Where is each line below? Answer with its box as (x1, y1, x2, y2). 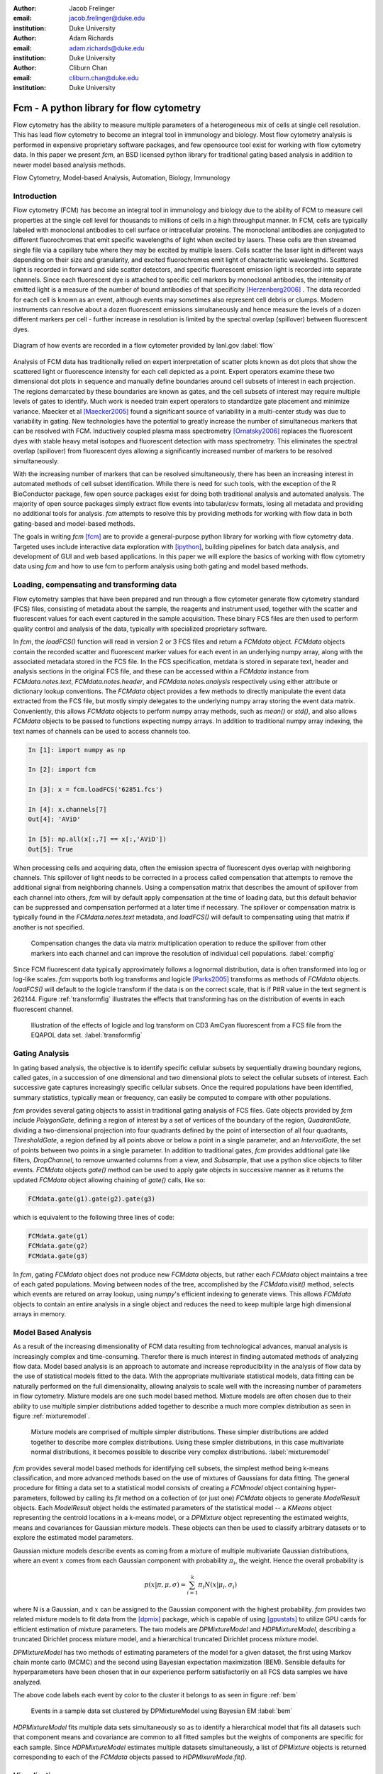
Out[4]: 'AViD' (28, 815, 81, 823)
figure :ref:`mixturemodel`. (13, 1411, 90, 1420)
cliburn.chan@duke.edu (69, 73, 139, 82)
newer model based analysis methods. (13, 160, 126, 169)
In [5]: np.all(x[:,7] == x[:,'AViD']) (28, 835, 167, 844)
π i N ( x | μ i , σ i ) (197, 1581, 238, 1590)
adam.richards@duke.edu (69, 43, 145, 53)
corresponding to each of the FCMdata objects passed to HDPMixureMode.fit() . (13, 1753, 248, 1761)
